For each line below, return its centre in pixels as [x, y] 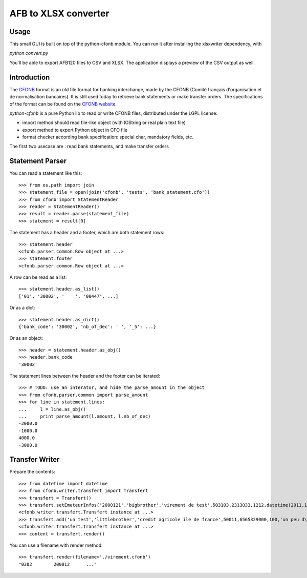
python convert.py [29, 53]
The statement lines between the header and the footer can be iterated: [85, 376]
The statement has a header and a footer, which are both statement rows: [87, 233]
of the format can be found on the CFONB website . [63, 104]
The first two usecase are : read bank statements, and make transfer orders [89, 147]
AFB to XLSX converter [59, 13]
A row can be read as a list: [38, 277]
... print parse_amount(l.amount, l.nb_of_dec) [85, 416]
